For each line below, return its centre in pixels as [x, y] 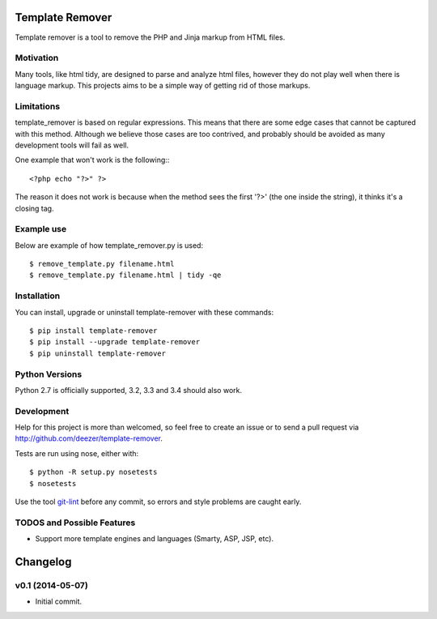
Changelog [43, 562]
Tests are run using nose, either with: [77, 453]
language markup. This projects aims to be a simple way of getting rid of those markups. [163, 86]
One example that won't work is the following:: [92, 160]
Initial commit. [59, 602]
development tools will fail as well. [72, 145]
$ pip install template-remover [93, 331]
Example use [41, 229]
